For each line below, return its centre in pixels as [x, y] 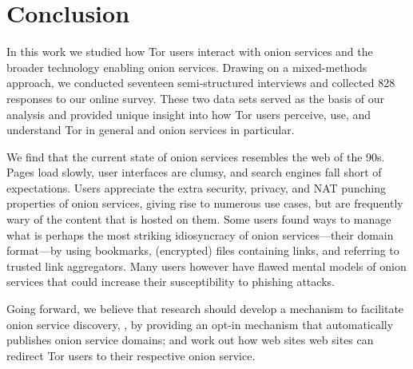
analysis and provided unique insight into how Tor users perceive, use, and [189, 114]
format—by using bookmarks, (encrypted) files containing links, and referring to [203, 250]
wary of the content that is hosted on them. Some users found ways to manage [199, 219]
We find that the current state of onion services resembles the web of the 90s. [196, 156]
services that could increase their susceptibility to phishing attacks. [171, 282]
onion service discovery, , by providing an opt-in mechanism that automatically [200, 324]
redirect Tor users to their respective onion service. [131, 355]
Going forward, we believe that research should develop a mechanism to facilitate [205, 309]
